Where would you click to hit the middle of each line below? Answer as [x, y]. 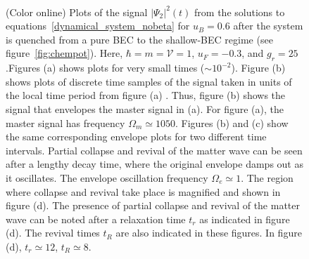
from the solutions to [240, 12]
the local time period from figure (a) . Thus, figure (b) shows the [146, 95]
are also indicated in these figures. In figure [209, 233]
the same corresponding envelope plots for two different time [136, 137]
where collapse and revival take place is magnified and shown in [143, 191]
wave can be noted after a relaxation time [96, 219]
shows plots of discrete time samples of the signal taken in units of [149, 81]
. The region [267, 177]
